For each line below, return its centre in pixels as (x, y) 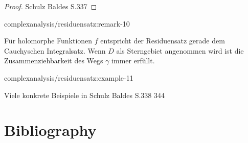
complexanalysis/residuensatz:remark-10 (67, 23)
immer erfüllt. (133, 61)
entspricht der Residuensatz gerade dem (163, 41)
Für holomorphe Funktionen (48, 41)
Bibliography (50, 130)
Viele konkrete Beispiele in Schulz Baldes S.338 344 (84, 95)
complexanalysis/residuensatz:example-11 (69, 77)
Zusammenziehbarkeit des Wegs (54, 61)
